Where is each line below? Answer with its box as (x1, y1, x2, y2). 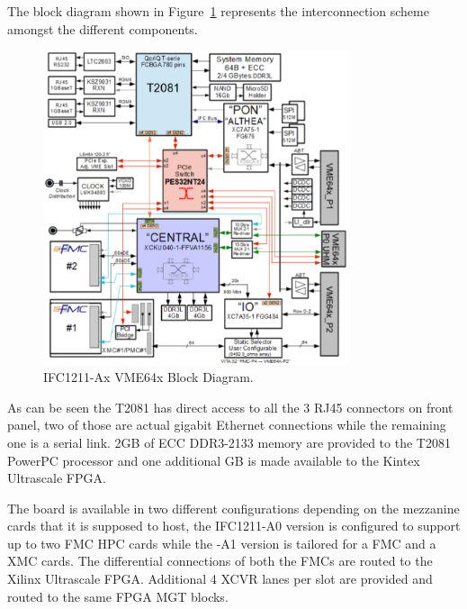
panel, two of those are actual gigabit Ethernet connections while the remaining (7, 415, 446, 434)
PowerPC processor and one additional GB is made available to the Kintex (7, 450, 420, 469)
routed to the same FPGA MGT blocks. (7, 586, 229, 605)
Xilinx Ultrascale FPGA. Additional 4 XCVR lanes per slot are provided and (7, 569, 433, 588)
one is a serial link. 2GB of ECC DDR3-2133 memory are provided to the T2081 (7, 432, 451, 451)
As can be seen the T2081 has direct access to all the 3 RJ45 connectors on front (7, 397, 454, 416)
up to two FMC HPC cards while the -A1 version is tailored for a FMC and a (7, 533, 436, 552)
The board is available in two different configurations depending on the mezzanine (7, 498, 460, 517)
